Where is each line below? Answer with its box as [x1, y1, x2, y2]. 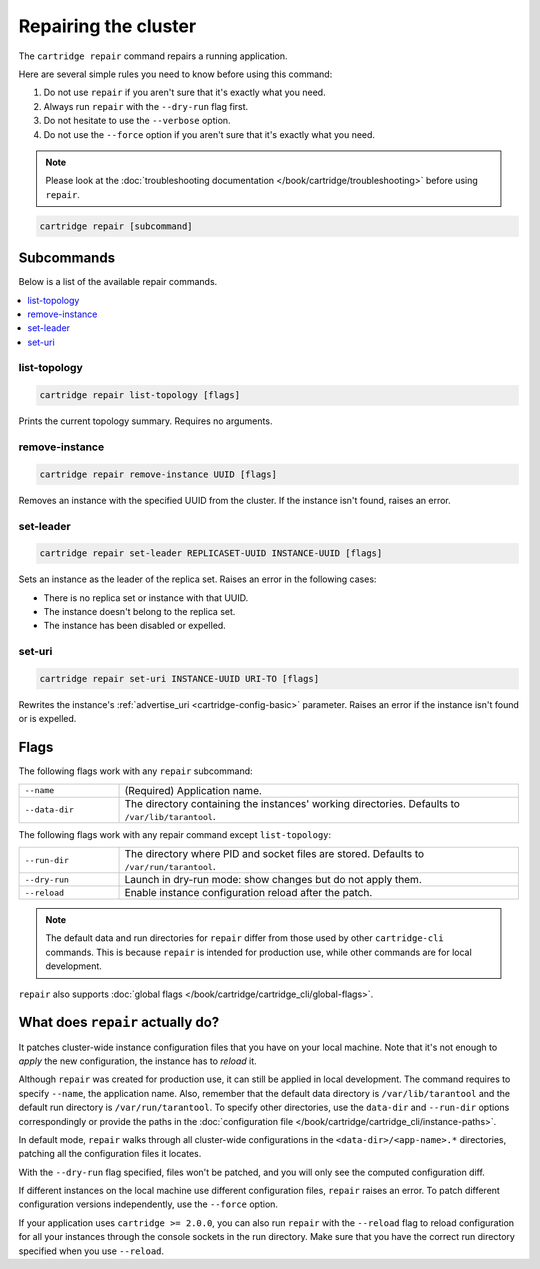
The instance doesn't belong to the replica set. [43, 606, 236, 618]
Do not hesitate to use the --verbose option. [43, 115, 231, 127]
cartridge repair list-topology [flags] [39, 390, 240, 401]
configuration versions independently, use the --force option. [18, 1198, 279, 1210]
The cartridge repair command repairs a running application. [18, 50, 289, 62]
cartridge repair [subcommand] [39, 220, 194, 232]
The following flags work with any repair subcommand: [18, 765, 254, 777]
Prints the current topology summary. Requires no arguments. [18, 415, 273, 427]
